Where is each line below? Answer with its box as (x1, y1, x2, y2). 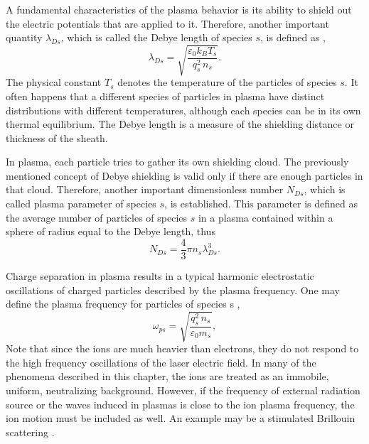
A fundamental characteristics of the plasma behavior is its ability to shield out (6, 2, 352, 16)
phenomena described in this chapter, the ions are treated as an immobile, (6, 369, 329, 384)
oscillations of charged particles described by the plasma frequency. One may (6, 282, 340, 297)
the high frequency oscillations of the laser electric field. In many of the (6, 354, 316, 369)
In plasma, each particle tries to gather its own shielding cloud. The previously (6, 154, 349, 169)
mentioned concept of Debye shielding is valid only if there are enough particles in (6, 168, 363, 183)
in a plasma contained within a (198, 210, 333, 224)
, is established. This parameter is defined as (164, 196, 358, 211)
